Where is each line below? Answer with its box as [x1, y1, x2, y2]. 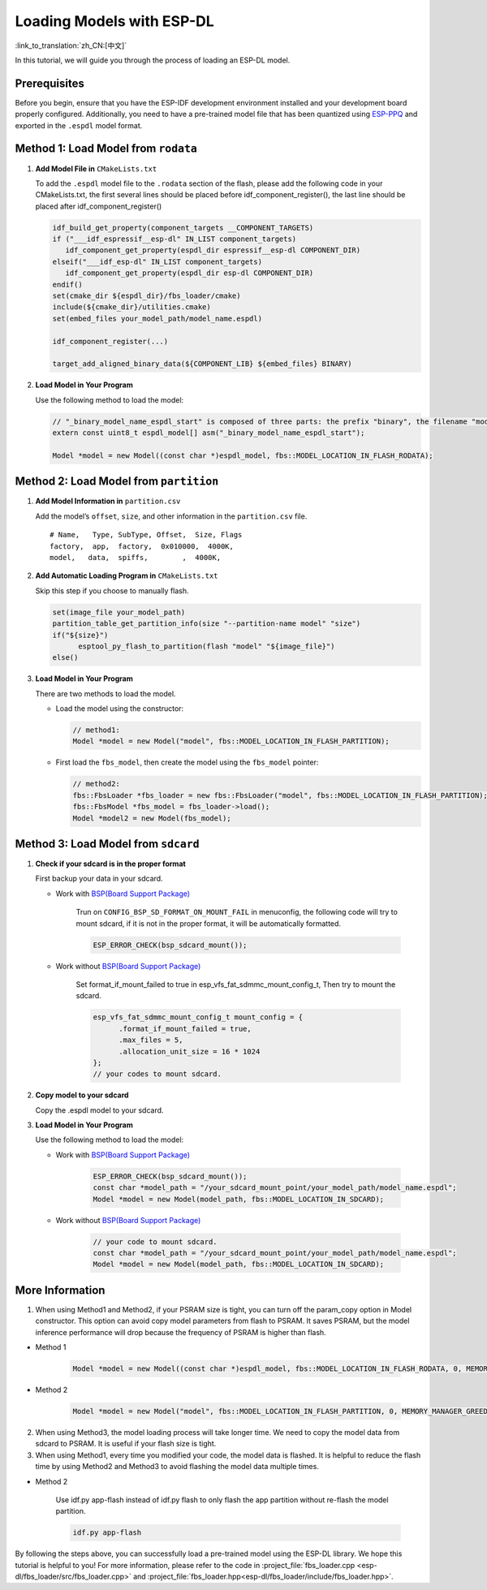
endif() [52, 280, 83, 289]
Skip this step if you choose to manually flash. [35, 585, 190, 596]
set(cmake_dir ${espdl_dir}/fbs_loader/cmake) [52, 291, 241, 300]
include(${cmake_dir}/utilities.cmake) [52, 303, 211, 312]
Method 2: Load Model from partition [15, 475, 219, 489]
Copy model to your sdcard [35, 1090, 129, 1100]
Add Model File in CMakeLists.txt [35, 163, 157, 174]
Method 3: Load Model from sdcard [15, 837, 200, 851]
